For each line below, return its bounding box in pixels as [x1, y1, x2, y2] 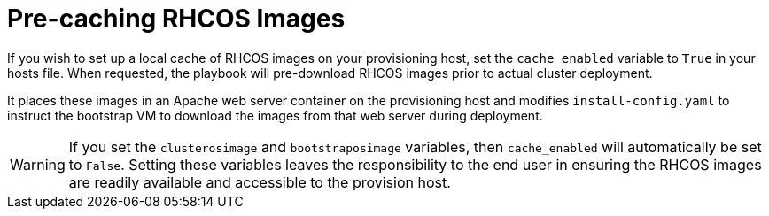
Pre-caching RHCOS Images [7, 4, 346, 34]
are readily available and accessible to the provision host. [68, 173, 451, 191]
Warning [10, 155, 66, 174]
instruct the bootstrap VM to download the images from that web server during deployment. [7, 107, 543, 123]
